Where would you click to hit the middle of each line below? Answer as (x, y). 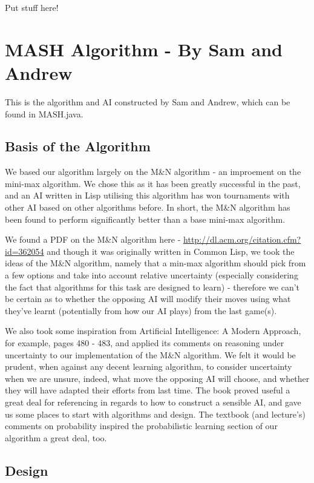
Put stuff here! (32, 7)
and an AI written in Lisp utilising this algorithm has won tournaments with (147, 195)
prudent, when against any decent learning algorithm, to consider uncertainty (149, 366)
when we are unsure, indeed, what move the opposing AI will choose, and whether (157, 378)
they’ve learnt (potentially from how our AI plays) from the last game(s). (141, 310)
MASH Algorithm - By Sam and (144, 49)
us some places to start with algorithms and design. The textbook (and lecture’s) (155, 414)
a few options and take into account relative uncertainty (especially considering (152, 275)
